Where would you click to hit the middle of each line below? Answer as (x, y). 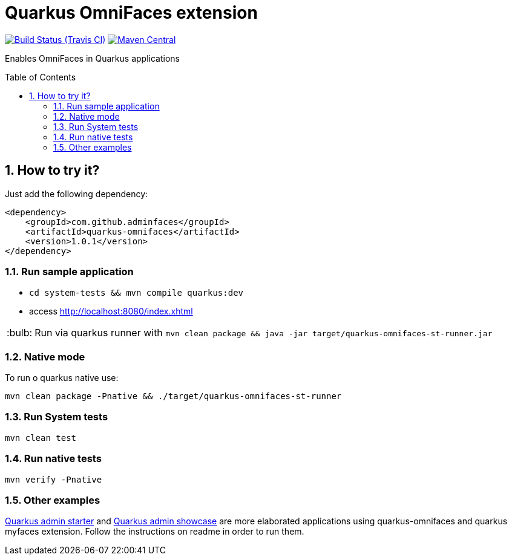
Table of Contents (41, 77)
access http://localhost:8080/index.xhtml (111, 311)
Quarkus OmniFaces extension (131, 13)
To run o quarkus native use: (62, 378)
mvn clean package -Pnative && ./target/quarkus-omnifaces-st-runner (173, 396)
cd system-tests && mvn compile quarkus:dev (136, 293)
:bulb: (20, 333)
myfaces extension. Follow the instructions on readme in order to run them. (155, 532)
